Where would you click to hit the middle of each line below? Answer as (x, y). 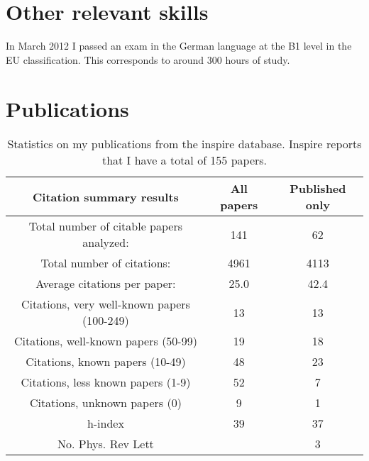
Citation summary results (105, 196)
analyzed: (106, 243)
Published (318, 189)
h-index (105, 423)
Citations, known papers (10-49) (106, 362)
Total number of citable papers (106, 226)
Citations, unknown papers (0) (105, 403)
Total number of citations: (106, 263)
